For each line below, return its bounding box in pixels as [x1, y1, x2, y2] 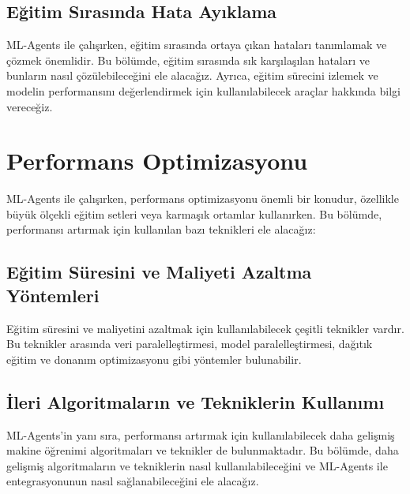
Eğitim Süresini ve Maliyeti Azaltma [6, 260, 312, 284]
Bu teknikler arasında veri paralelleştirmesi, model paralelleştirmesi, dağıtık [6, 335, 373, 352]
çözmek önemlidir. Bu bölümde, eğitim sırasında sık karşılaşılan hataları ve [6, 51, 371, 68]
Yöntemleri [6, 283, 100, 307]
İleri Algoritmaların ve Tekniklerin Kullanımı [6, 389, 385, 414]
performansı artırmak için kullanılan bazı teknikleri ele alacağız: [6, 221, 316, 238]
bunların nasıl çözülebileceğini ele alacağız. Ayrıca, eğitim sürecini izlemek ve [6, 67, 378, 84]
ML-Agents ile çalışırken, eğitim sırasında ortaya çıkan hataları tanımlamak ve [6, 36, 387, 53]
